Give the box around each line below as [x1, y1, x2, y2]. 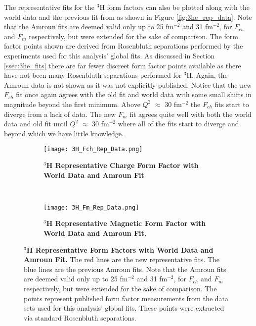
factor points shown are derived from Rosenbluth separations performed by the [4, 41, 243, 51]
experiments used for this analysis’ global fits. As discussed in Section [4, 50, 215, 60]
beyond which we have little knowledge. [4, 128, 124, 138]
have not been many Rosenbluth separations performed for [4, 70, 182, 80]
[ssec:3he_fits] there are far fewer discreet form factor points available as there [4, 60, 241, 70]
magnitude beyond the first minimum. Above [4, 99, 140, 109]
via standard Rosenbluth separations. [24, 312, 136, 323]
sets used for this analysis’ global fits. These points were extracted [24, 303, 224, 313]
